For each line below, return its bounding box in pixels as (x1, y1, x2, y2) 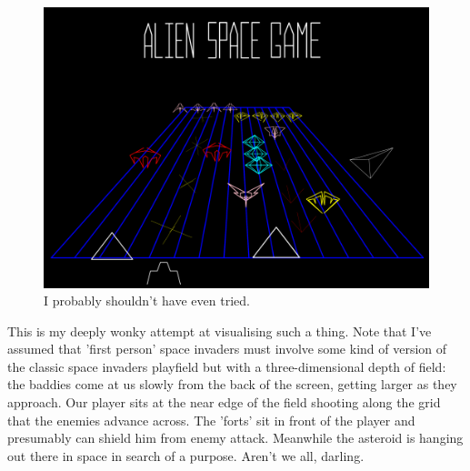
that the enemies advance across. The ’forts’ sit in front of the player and (7, 410, 415, 429)
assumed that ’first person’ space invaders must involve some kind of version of (7, 339, 447, 358)
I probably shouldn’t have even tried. (44, 291, 250, 310)
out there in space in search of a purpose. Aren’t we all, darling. (7, 446, 365, 465)
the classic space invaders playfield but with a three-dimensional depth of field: (7, 356, 446, 376)
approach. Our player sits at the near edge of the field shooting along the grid (7, 393, 441, 412)
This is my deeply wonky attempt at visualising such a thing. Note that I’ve (7, 321, 432, 340)
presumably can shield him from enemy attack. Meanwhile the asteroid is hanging (7, 428, 464, 447)
